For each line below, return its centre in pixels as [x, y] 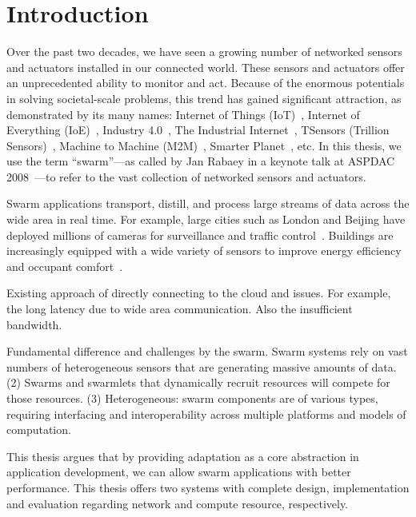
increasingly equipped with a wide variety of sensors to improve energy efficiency [204, 251]
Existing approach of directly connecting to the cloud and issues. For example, [199, 293]
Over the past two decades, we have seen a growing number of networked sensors [204, 52]
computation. [39, 430]
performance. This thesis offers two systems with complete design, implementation [208, 487]
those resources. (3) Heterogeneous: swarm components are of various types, [192, 398]
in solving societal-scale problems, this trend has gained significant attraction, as [204, 98]
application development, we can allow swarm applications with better [179, 472]
